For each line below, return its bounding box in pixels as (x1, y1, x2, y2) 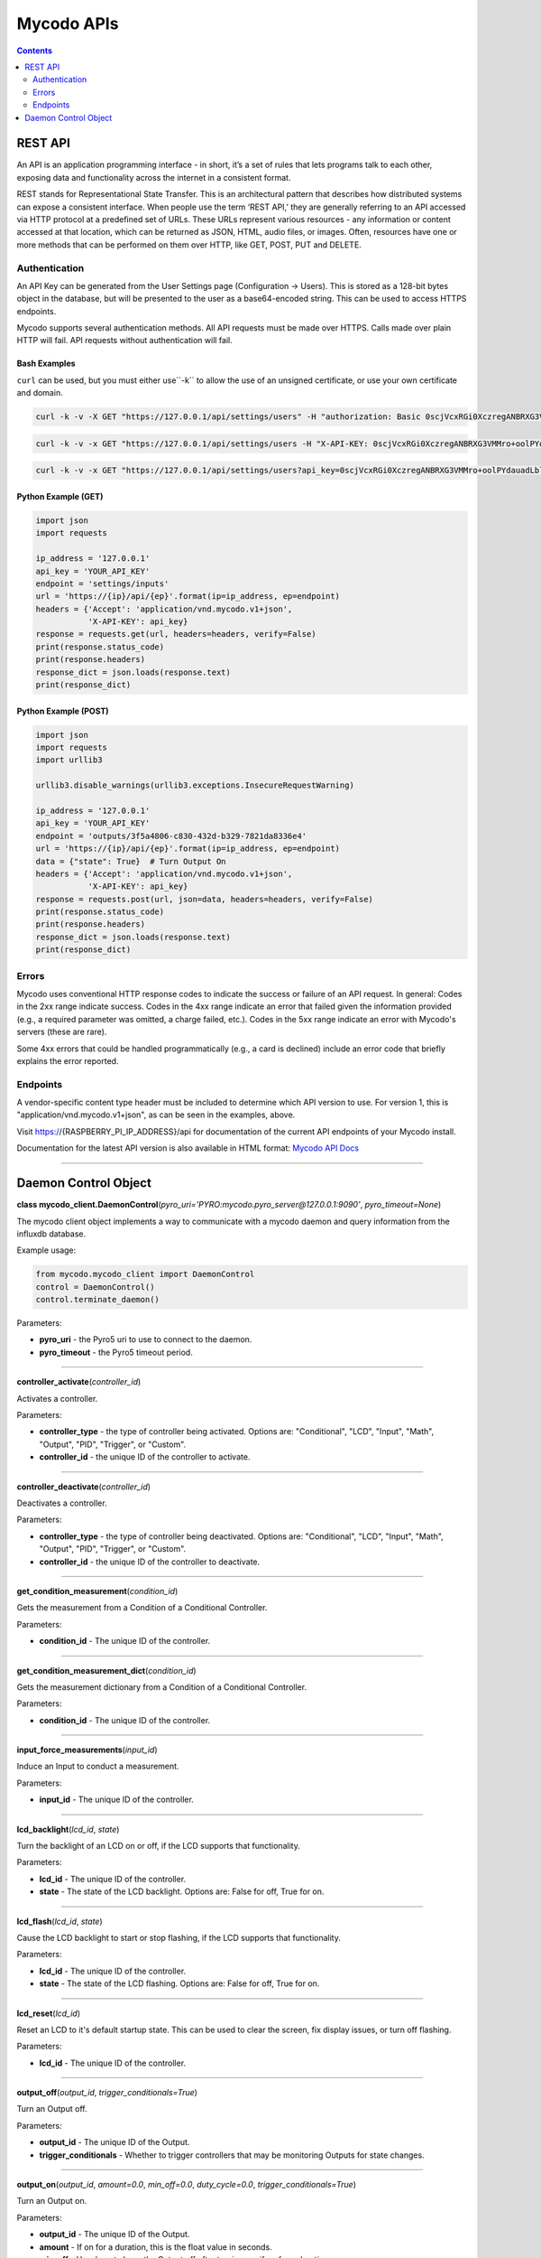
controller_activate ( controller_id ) (16, 1376, 142, 1387)
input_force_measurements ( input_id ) (16, 1744, 158, 1756)
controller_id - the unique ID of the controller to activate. (39, 1451, 251, 1462)
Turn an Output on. (16, 2196, 87, 2207)
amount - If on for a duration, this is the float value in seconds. (39, 2241, 272, 2253)
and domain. (16, 387, 63, 398)
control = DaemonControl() (35, 1282, 155, 1292)
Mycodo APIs (16, 14, 119, 33)
